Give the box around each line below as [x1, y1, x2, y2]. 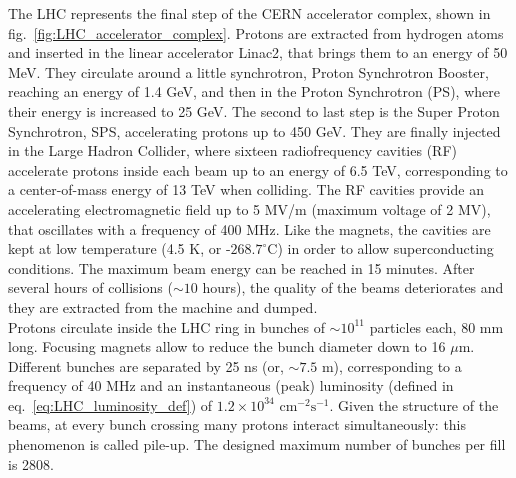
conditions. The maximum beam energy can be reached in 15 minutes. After [8, 257, 475, 278]
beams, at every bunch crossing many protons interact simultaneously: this [8, 414, 467, 435]
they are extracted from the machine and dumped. [8, 296, 318, 317]
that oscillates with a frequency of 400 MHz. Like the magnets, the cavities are [8, 218, 491, 239]
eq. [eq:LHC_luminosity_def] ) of [8, 394, 213, 415]
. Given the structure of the [329, 394, 499, 415]
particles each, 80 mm [369, 316, 504, 337]
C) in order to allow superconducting [267, 238, 494, 259]
